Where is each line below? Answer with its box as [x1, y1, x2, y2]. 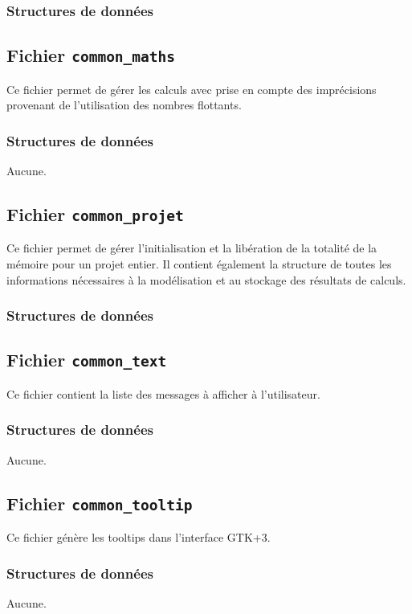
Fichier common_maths [6, 43, 176, 68]
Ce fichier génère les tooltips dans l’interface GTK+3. [6, 529, 271, 545]
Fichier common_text [6, 347, 167, 372]
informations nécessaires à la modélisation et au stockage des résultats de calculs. [6, 271, 406, 288]
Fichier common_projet [6, 202, 184, 227]
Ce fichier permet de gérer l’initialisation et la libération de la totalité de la [6, 239, 377, 256]
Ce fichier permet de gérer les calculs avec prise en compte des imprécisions [6, 80, 377, 97]
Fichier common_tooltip [6, 490, 193, 515]
